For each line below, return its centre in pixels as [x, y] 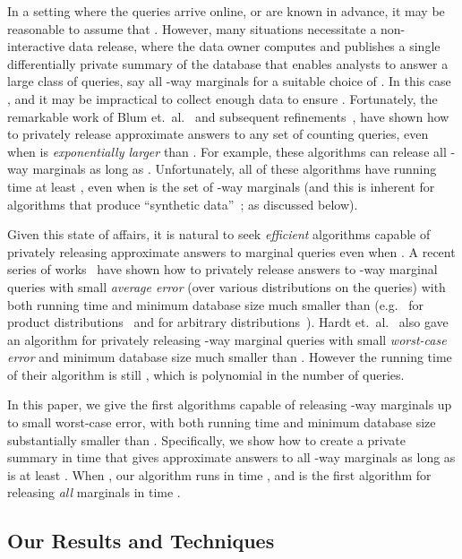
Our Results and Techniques [141, 541]
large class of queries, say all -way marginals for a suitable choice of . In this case [229, 81]
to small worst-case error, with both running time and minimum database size [222, 422]
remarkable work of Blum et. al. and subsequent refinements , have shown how [228, 116]
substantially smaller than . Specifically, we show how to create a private [206, 439]
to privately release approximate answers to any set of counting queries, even [218, 134]
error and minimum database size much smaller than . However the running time [230, 357]
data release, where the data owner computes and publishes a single [254, 46]
